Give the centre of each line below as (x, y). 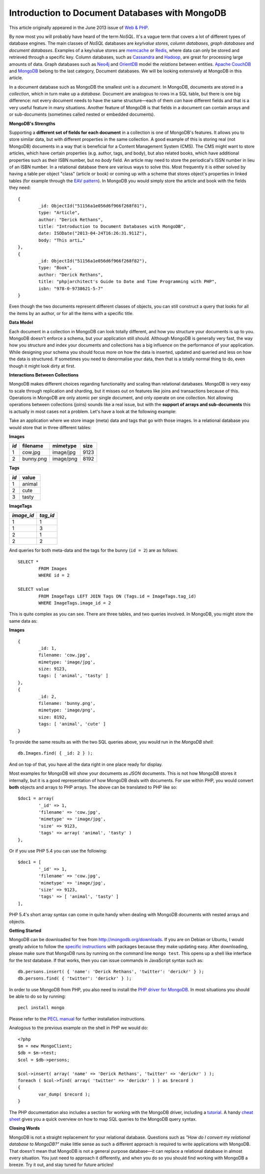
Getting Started (25, 930)
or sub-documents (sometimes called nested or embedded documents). (82, 114)
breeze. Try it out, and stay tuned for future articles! (61, 1165)
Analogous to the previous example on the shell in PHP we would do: (79, 1028)
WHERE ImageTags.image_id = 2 (75, 603)
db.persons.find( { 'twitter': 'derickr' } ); (75, 979)
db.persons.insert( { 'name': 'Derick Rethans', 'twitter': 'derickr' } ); (111, 971)
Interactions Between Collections (44, 375)
